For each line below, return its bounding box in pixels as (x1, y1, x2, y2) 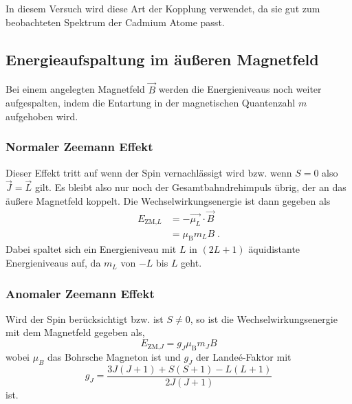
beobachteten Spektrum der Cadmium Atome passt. (5, 14, 225, 29)
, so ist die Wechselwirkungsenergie (190, 311, 338, 326)
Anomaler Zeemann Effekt (5, 284, 155, 302)
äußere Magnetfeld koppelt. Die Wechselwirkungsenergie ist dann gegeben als (5, 194, 331, 208)
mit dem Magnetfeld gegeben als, (5, 325, 145, 339)
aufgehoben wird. (5, 109, 78, 123)
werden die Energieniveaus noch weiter (158, 82, 322, 96)
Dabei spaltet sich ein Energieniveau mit (5, 242, 177, 256)
